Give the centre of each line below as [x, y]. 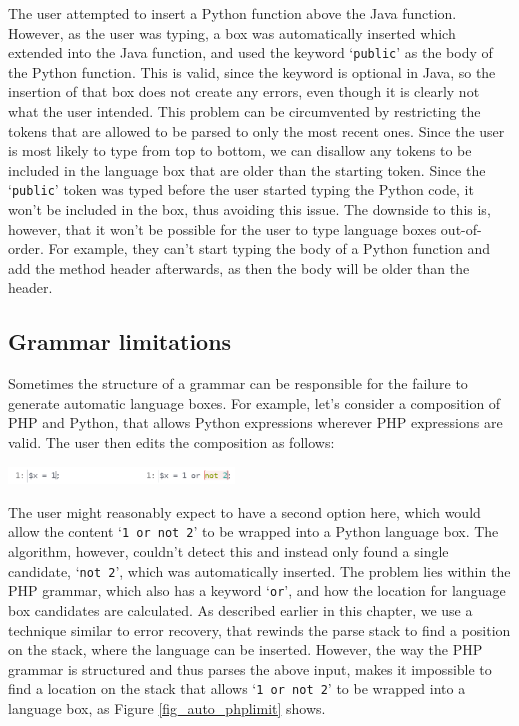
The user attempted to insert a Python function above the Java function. [232, 13]
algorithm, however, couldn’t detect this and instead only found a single [228, 551]
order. [26, 248]
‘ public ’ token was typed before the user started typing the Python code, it [241, 189]
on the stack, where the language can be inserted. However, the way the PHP [245, 649]
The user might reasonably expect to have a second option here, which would [244, 511]
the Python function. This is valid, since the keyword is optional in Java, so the [252, 71]
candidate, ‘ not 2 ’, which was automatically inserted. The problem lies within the [259, 570]
